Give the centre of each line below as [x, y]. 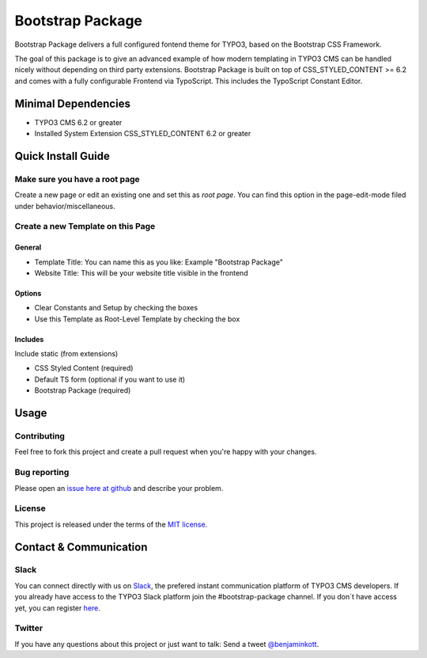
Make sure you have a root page [77, 179]
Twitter [29, 628]
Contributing [40, 436]
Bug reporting [42, 473]
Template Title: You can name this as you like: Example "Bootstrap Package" [159, 262]
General [28, 247]
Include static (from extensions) [66, 354]
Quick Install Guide [62, 156]
